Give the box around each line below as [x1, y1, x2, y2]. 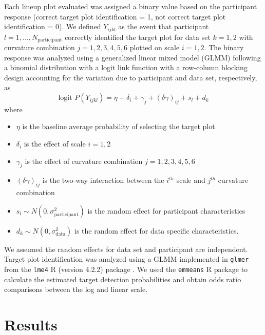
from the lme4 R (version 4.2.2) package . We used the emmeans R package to [4, 264, 248, 275]
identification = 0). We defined [4, 21, 101, 32]
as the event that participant [118, 21, 209, 32]
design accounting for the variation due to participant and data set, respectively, [4, 72, 257, 82]
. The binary [204, 42, 244, 53]
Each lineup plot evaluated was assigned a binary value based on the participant [4, 1, 257, 11]
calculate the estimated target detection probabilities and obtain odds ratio [4, 274, 241, 284]
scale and [176, 175, 205, 185]
